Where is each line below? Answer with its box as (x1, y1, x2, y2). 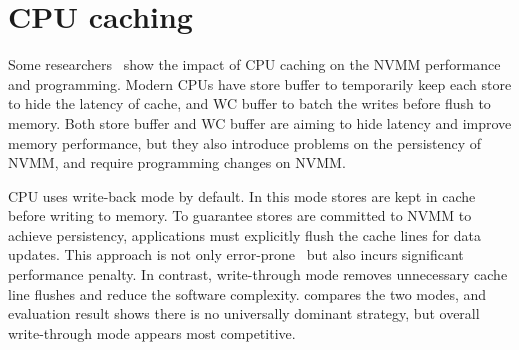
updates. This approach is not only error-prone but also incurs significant (8, 244, 464, 265)
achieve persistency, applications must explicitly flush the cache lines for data (8, 224, 482, 245)
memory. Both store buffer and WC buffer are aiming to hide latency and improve (8, 112, 512, 133)
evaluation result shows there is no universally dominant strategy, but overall (8, 303, 480, 324)
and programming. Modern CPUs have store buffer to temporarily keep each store (8, 73, 512, 94)
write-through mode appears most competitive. (8, 322, 296, 343)
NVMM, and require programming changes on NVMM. (8, 152, 346, 173)
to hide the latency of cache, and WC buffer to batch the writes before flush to (8, 93, 491, 114)
